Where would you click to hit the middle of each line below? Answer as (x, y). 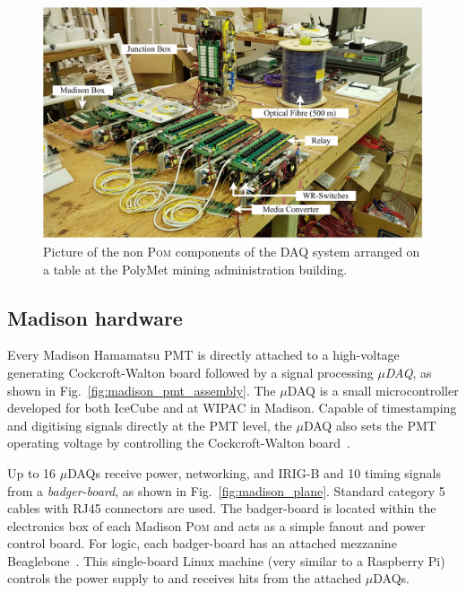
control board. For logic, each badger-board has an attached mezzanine (202, 543)
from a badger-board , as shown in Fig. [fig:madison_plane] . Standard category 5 (226, 490)
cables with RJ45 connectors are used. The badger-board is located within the (222, 508)
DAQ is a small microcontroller (373, 390)
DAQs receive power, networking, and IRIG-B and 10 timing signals (254, 472)
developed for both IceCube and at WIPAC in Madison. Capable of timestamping (232, 408)
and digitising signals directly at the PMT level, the (150, 425)
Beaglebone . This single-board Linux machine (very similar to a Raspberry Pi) (226, 560)
